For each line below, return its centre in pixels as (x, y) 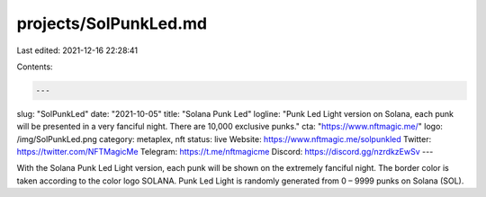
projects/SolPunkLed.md (112, 23)
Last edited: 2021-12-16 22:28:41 (77, 50)
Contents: (35, 67)
